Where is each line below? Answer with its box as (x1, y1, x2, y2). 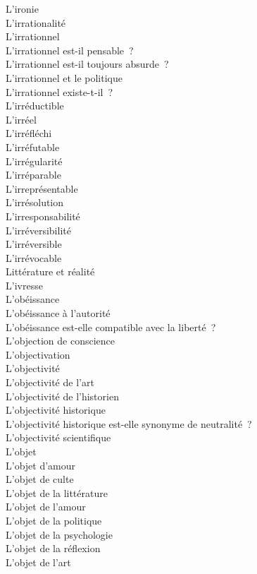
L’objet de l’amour (6, 499, 86, 514)
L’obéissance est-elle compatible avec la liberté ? (6, 319, 216, 334)
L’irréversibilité (6, 222, 71, 237)
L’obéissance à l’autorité (6, 306, 111, 321)
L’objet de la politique (6, 513, 102, 527)
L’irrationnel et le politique (6, 70, 123, 85)
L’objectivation (6, 347, 70, 361)
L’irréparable (6, 167, 61, 182)
